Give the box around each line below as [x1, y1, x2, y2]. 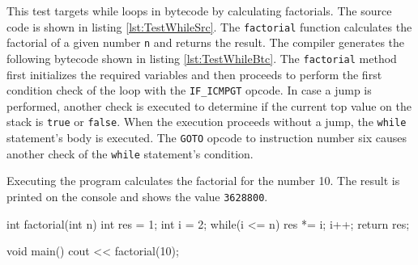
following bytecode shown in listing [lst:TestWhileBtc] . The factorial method [6, 49, 397, 66]
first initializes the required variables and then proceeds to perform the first [6, 65, 382, 82]
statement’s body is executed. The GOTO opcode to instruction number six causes [6, 129, 407, 146]
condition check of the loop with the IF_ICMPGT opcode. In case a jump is [6, 82, 372, 99]
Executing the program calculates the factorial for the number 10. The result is [6, 172, 400, 189]
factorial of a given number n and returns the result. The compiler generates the [6, 34, 405, 51]
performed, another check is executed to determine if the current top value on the [6, 97, 412, 114]
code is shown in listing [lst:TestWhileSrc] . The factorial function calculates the [6, 18, 412, 35]
